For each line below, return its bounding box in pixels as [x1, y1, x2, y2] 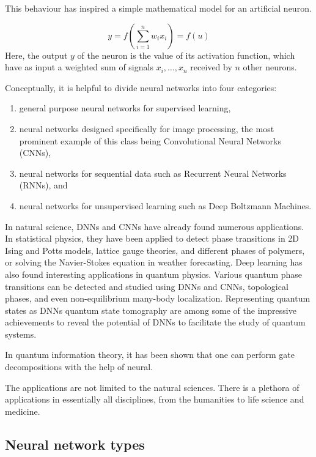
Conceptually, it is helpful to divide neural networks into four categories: [5, 81, 277, 94]
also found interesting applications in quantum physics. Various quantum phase [5, 267, 303, 280]
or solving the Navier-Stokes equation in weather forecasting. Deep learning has [5, 256, 303, 269]
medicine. [5, 404, 40, 417]
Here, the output [5, 48, 68, 61]
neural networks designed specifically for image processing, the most [19, 122, 274, 135]
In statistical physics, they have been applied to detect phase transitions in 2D [5, 232, 299, 245]
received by [190, 61, 232, 73]
